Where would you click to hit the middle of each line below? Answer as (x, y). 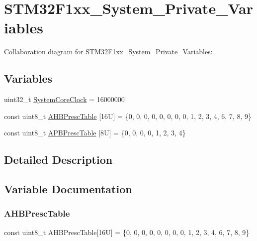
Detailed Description (58, 160)
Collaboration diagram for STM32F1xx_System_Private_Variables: (108, 52)
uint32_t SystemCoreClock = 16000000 (64, 99)
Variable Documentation (68, 189)
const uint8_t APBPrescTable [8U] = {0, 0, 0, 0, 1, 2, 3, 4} (95, 133)
